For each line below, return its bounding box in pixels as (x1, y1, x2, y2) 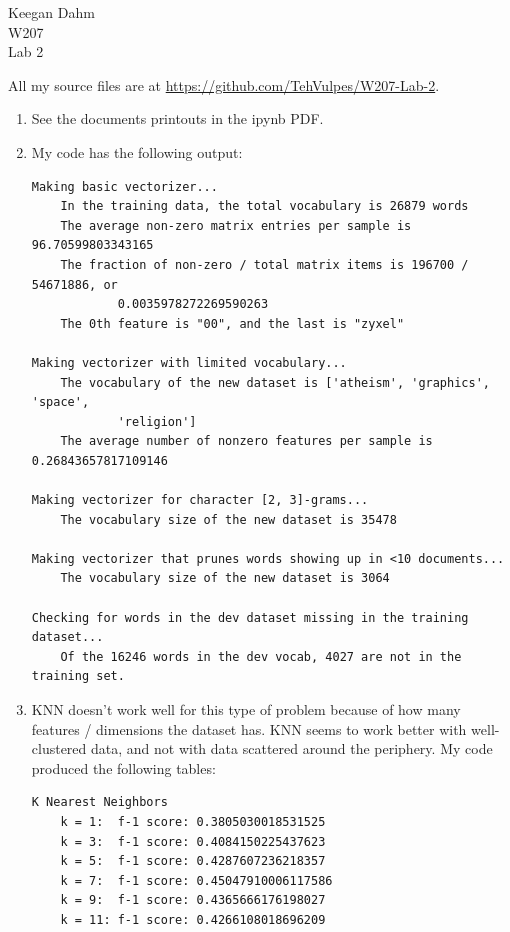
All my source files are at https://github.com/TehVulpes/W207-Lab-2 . (8, 74, 440, 95)
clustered (31, 738, 87, 759)
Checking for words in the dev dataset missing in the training (31, 610, 469, 625)
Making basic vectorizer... (31, 179, 218, 194)
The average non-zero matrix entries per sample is (60, 218, 412, 233)
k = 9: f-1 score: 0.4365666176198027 (60, 893, 326, 908)
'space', (31, 395, 90, 410)
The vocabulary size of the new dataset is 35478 (60, 512, 397, 527)
